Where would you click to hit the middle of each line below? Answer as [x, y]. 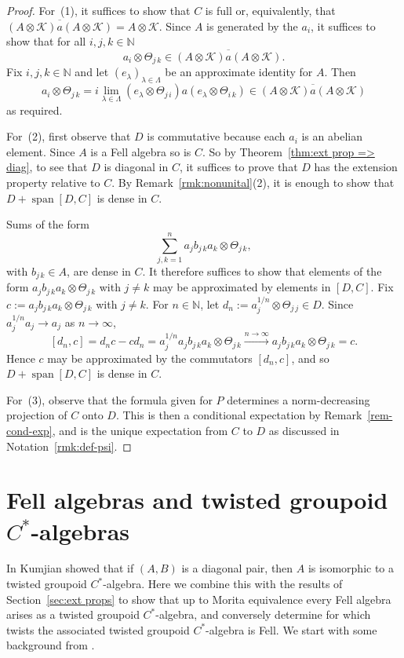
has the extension [356, 167]
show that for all [46, 41]
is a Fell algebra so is [141, 151]
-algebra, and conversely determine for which [263, 614]
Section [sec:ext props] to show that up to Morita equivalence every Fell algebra [199, 599]
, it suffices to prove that [238, 167]
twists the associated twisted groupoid [98, 629]
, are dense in [99, 271]
